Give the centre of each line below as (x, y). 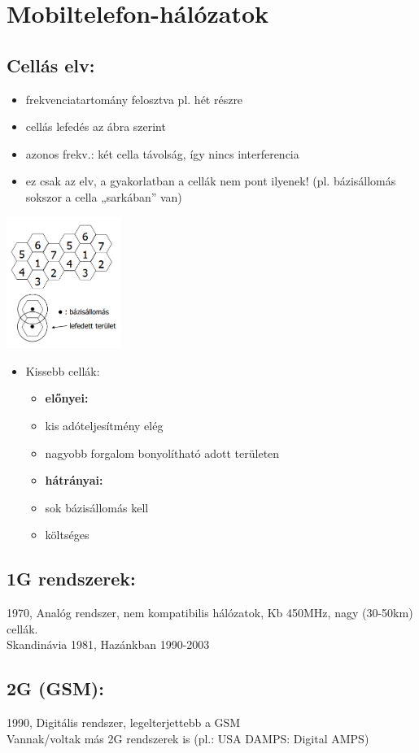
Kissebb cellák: (63, 370)
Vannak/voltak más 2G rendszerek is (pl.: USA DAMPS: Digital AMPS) (188, 738)
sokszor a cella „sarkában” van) (104, 196)
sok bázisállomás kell (97, 507)
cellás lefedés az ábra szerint (96, 126)
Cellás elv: (51, 65)
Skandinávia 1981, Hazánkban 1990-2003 (108, 644)
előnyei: (67, 398)
